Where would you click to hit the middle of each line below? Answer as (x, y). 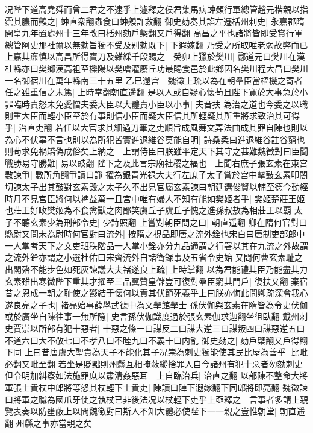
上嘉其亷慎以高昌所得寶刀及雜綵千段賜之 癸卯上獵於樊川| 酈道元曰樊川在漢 (155, 56)
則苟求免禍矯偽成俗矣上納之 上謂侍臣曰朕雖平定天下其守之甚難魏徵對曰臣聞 (156, 151)
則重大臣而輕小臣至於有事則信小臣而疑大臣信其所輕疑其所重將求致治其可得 (152, 115)
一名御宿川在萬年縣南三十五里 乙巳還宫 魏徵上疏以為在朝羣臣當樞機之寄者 (154, 80)
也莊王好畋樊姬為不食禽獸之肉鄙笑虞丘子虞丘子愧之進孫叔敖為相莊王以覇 (148, 210)
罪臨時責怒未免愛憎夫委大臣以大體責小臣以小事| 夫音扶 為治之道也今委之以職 (156, 103)
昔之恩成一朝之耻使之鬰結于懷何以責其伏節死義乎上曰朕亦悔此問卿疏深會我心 (156, 293)
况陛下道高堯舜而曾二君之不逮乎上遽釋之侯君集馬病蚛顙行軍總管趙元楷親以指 (156, 9)
